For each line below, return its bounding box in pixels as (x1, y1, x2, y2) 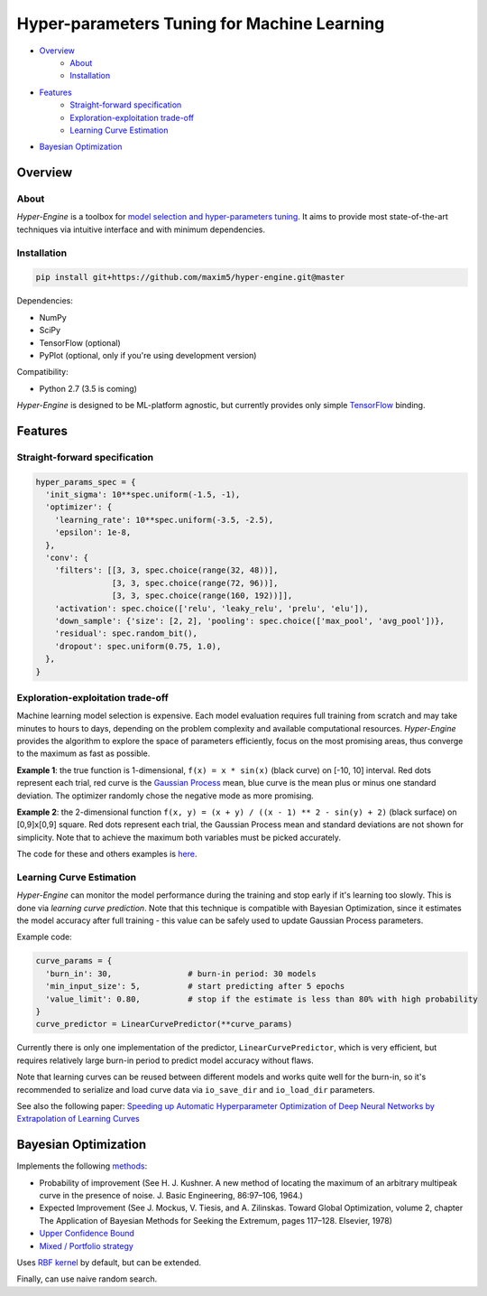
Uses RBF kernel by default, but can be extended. (16, 1256, 202, 1268)
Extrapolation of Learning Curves (16, 1114, 140, 1124)
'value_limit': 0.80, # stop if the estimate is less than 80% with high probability (45, 993, 478, 1004)
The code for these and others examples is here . (16, 849, 198, 860)
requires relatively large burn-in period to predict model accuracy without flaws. (16, 1055, 315, 1066)
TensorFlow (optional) (39, 337, 121, 348)
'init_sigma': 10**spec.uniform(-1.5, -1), (45, 489, 241, 500)
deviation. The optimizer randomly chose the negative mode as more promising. (16, 790, 315, 801)
